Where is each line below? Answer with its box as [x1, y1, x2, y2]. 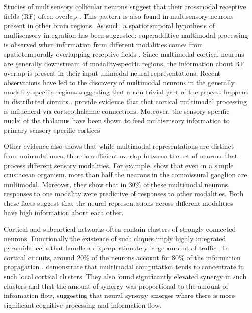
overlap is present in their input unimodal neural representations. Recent [4, 68, 221, 78]
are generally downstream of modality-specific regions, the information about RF [4, 58, 245, 68]
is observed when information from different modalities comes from [4, 39, 203, 49]
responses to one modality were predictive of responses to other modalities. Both [4, 188, 244, 199]
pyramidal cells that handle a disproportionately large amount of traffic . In [4, 243, 229, 253]
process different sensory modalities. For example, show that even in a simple [4, 160, 234, 170]
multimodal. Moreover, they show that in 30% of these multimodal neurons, [4, 179, 230, 189]
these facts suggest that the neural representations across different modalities [4, 198, 233, 208]
